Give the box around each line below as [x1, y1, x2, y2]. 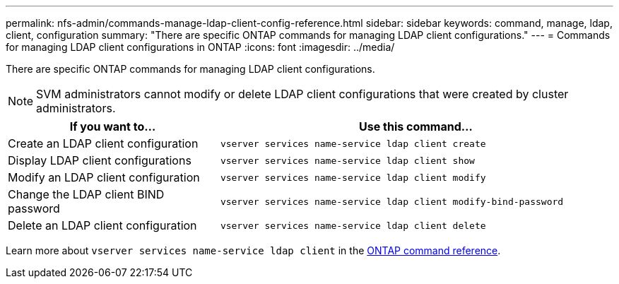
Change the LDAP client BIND [8, 187, 165, 201]
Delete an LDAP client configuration [8, 218, 197, 232]
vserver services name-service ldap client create [220, 138, 486, 149]
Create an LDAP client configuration [8, 136, 199, 150]
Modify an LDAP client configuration [8, 170, 200, 184]
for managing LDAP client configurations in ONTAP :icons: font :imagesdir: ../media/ [6, 41, 395, 53]
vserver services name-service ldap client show [220, 155, 475, 166]
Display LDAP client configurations [8, 153, 191, 167]
